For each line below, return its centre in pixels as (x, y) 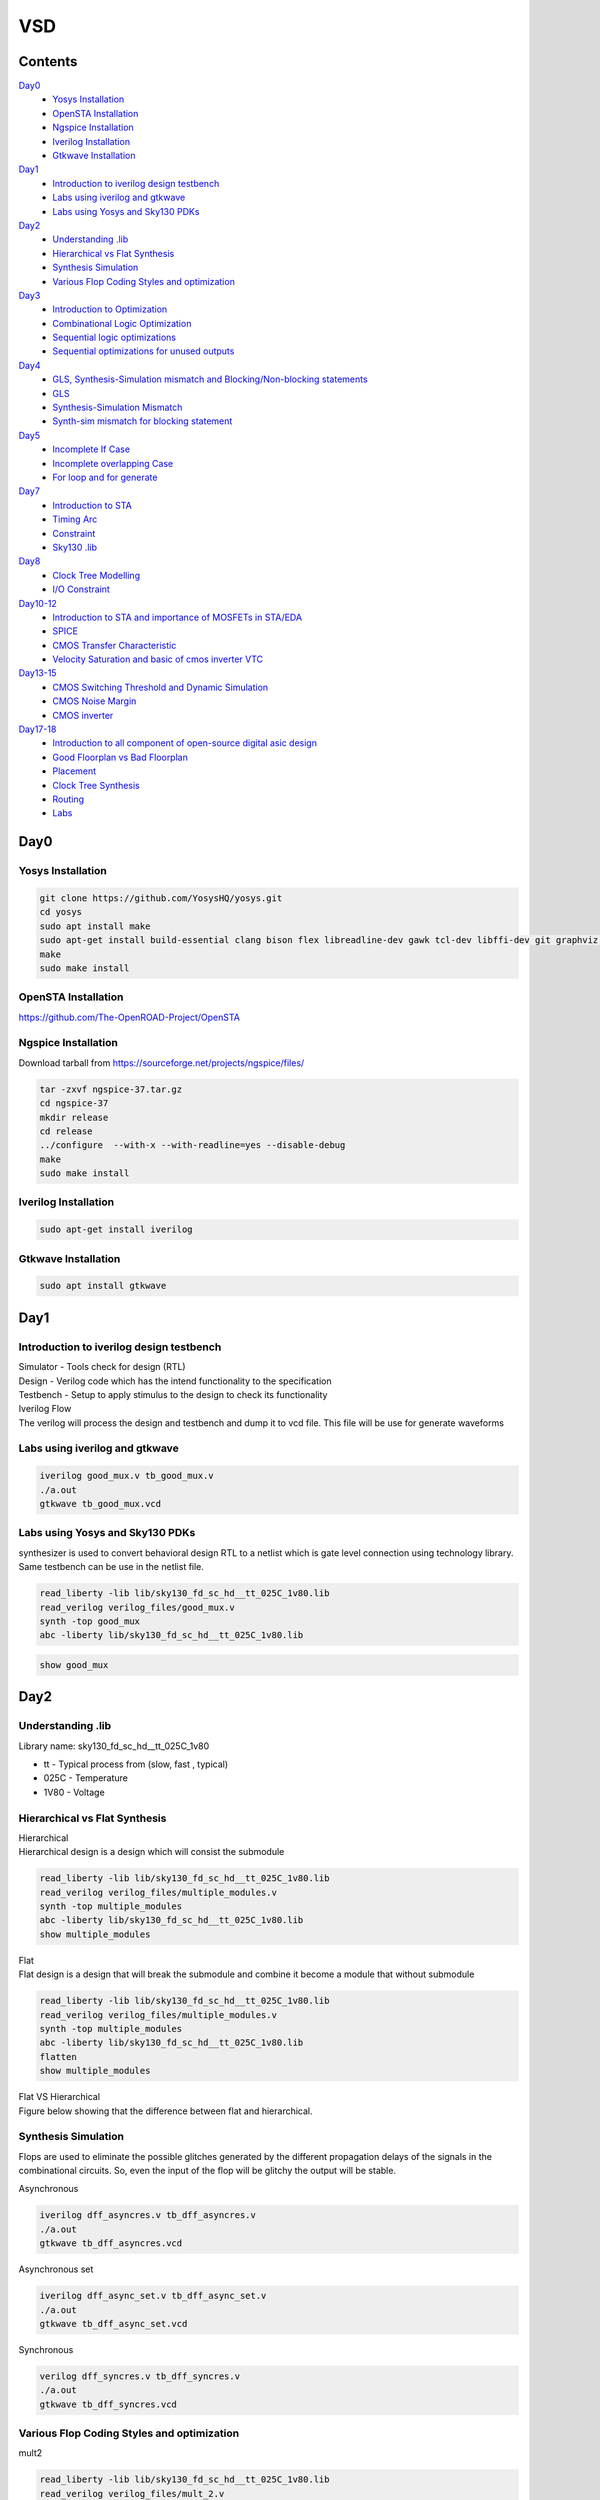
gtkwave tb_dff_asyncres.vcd (111, 2243)
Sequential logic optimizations (114, 337)
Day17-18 (37, 729)
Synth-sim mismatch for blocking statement (142, 421)
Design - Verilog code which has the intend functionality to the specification (175, 1381)
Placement (74, 771)
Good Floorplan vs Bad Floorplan (120, 757)
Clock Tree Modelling (96, 575)
